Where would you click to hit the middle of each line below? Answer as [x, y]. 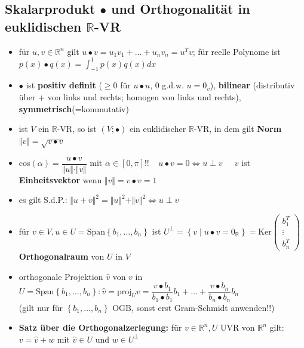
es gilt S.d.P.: [43, 200]
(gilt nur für [41, 307]
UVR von [237, 327]
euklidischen [43, 26]
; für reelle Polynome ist [237, 51]
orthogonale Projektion [61, 276]
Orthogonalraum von [62, 256]
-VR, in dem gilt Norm [238, 129]
